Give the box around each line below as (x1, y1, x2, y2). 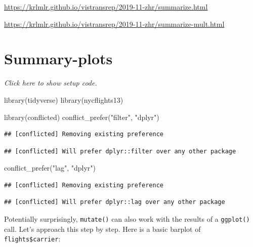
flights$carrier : (4, 233, 61, 244)
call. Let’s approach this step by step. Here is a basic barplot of (4, 223, 201, 234)
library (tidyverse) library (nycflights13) (4, 94, 123, 105)
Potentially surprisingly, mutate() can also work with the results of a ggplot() (4, 214, 250, 224)
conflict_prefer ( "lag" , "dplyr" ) (4, 162, 96, 173)
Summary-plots (4, 48, 113, 69)
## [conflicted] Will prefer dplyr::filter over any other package (4, 147, 236, 155)
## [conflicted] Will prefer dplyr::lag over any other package (4, 198, 225, 206)
